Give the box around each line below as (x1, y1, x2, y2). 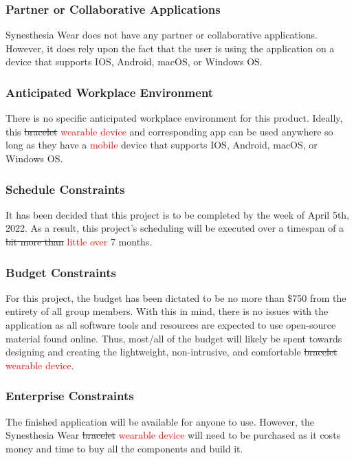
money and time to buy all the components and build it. (5, 441, 243, 455)
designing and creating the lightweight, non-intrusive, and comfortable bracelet (5, 344, 338, 359)
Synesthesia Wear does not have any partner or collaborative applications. (5, 28, 318, 42)
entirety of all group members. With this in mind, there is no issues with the (5, 304, 329, 318)
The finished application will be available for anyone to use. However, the (5, 414, 315, 428)
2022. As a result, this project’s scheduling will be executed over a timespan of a (5, 221, 344, 235)
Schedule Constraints (5, 180, 125, 197)
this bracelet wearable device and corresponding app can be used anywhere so (5, 124, 333, 138)
